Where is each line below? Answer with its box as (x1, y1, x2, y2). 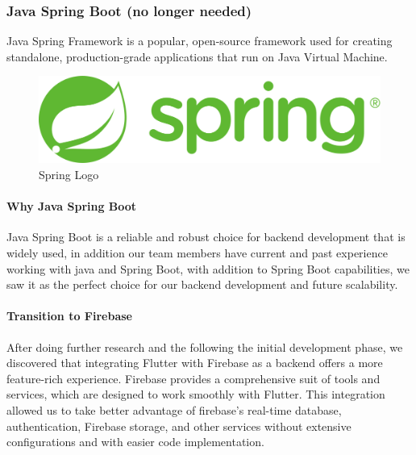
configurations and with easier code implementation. (6, 433, 264, 450)
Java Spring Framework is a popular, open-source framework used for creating (6, 32, 393, 49)
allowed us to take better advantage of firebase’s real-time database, (6, 402, 342, 418)
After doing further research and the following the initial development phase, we (6, 338, 403, 355)
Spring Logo (39, 166, 99, 183)
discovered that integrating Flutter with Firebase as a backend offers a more (6, 354, 383, 371)
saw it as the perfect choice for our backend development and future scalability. (6, 276, 398, 293)
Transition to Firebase (6, 307, 132, 324)
